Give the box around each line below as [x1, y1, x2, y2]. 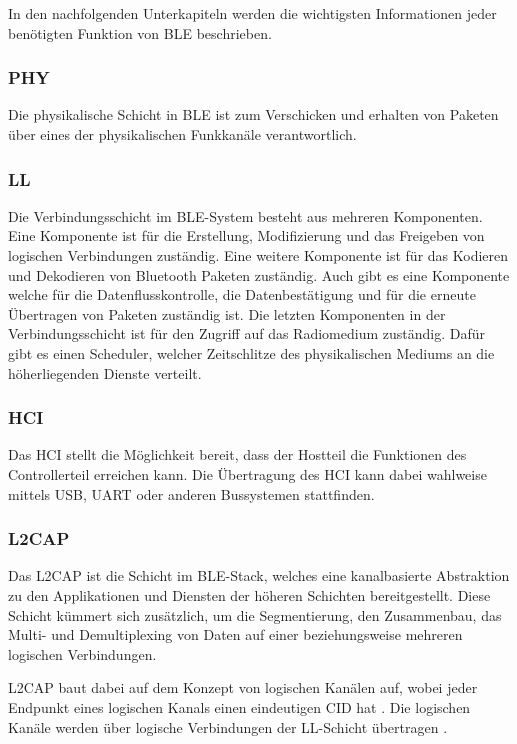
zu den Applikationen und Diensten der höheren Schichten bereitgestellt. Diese [8, 584, 491, 605]
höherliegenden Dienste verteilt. [8, 362, 202, 383]
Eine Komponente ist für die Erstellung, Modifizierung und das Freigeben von [8, 225, 485, 246]
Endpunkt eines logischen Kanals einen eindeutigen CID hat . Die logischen [8, 696, 471, 717]
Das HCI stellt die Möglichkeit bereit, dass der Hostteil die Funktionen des [8, 444, 467, 465]
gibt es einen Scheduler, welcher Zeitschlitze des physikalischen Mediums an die [8, 342, 495, 363]
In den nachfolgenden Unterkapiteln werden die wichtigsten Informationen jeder [8, 3, 497, 23]
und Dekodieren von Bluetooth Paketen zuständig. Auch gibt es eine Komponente [8, 264, 510, 285]
